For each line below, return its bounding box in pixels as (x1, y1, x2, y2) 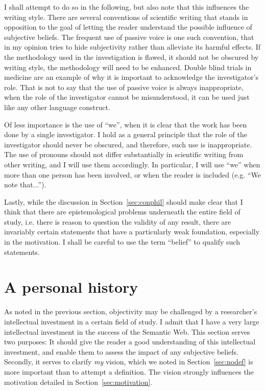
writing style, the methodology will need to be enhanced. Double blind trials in (4, 61, 252, 72)
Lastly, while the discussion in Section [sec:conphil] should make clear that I (4, 196, 243, 207)
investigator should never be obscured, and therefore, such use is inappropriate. (4, 139, 252, 149)
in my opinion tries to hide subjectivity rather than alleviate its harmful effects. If (4, 41, 261, 52)
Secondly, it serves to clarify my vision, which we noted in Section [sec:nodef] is (4, 356, 253, 367)
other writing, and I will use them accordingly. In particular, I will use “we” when (4, 159, 260, 169)
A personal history (4, 276, 138, 297)
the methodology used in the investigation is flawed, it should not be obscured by (4, 51, 259, 62)
